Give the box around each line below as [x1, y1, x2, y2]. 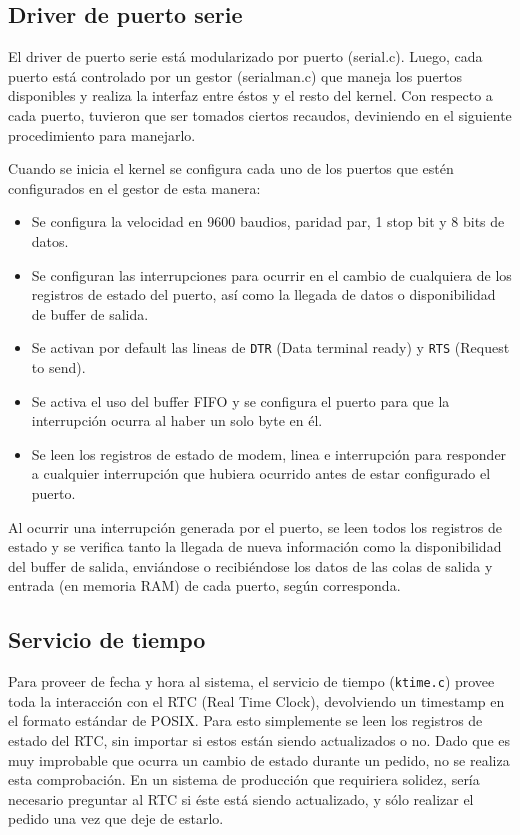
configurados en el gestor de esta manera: [8, 177, 261, 198]
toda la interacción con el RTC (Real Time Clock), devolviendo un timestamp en [8, 690, 505, 711]
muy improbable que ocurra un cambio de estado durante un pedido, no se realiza [8, 749, 510, 770]
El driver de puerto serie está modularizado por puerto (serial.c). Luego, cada [8, 46, 483, 67]
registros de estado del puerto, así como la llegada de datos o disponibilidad [31, 284, 496, 305]
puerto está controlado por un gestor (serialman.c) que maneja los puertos [8, 65, 463, 86]
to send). [31, 356, 86, 377]
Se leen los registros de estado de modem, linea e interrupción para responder [31, 443, 507, 464]
